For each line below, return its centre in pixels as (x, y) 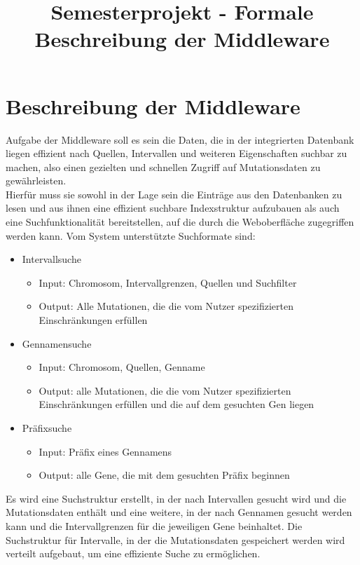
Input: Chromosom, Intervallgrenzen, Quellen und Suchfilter (168, 282)
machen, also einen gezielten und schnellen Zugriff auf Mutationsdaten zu (163, 166)
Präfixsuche (47, 428)
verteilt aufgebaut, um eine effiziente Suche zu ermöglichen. (133, 553)
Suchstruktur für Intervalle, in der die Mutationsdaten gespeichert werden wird (175, 539)
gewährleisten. (36, 181)
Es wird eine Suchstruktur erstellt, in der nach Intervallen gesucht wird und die (176, 498)
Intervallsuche (51, 259)
